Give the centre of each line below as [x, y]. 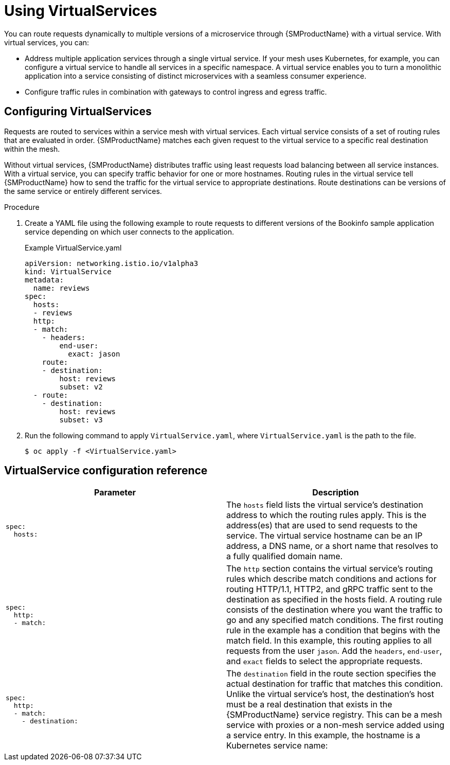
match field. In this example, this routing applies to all [329, 641]
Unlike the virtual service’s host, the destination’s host [330, 694]
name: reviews [61, 288]
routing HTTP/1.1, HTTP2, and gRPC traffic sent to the [330, 589]
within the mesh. [32, 149]
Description [336, 493]
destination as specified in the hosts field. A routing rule [334, 600]
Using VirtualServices [81, 11]
